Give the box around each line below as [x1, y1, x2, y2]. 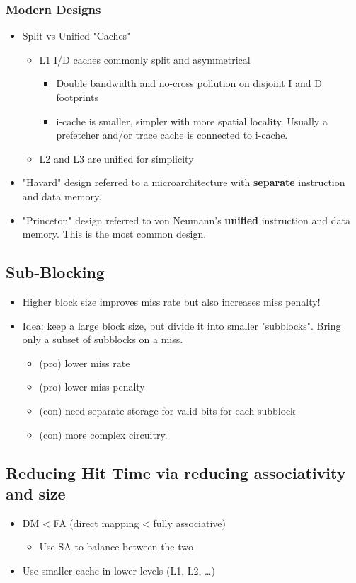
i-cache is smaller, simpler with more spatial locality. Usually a [56, 113, 328, 128]
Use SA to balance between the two [39, 539, 194, 554]
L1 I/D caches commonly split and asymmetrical [39, 52, 251, 67]
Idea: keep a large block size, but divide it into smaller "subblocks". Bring [22, 318, 341, 333]
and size [6, 482, 66, 504]
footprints [56, 90, 99, 104]
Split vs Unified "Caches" [22, 28, 131, 43]
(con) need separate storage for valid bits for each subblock [39, 403, 296, 417]
